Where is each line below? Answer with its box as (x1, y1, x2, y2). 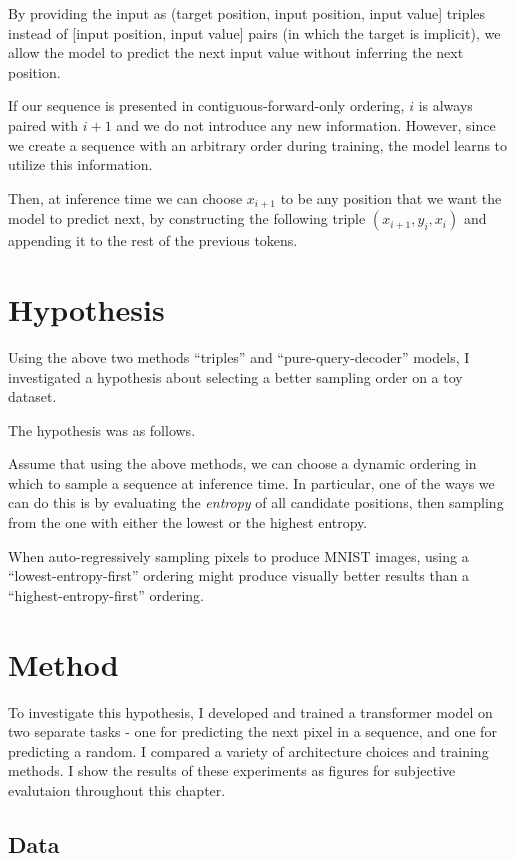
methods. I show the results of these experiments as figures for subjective (8, 760, 456, 781)
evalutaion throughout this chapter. (8, 779, 226, 800)
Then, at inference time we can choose (8, 187, 243, 208)
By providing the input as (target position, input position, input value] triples (8, 3, 486, 23)
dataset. (8, 386, 57, 407)
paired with (8, 114, 79, 135)
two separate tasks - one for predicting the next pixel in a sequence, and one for (8, 721, 497, 742)
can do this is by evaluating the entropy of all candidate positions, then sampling (8, 492, 504, 513)
